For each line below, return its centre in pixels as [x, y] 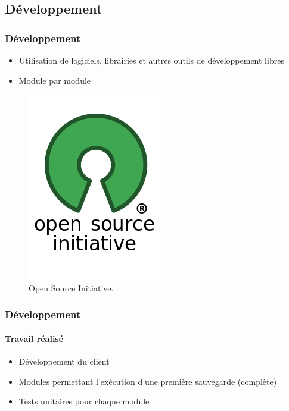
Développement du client [64, 361]
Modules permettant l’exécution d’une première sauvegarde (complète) [148, 381]
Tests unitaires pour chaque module [84, 401]
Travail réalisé [34, 338]
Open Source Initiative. [71, 288]
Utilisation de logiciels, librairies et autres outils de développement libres [151, 60]
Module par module [55, 80]
